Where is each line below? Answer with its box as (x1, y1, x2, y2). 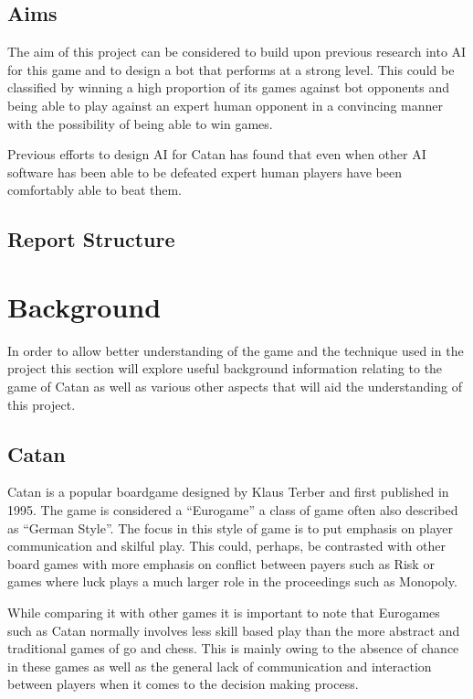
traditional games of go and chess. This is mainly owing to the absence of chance (7, 639, 459, 658)
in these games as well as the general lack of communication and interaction (7, 656, 432, 675)
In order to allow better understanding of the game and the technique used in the (7, 340, 464, 360)
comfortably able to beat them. (7, 180, 182, 199)
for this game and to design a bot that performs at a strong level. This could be (7, 59, 455, 79)
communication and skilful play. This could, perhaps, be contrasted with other (7, 536, 446, 555)
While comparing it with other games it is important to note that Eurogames (7, 603, 440, 621)
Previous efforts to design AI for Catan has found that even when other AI (7, 145, 426, 164)
